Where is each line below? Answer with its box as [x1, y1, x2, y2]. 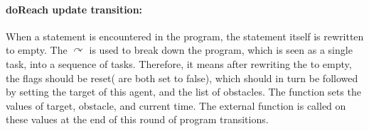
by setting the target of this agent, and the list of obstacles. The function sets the [6, 84, 361, 99]
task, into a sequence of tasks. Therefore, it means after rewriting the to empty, [6, 56, 352, 71]
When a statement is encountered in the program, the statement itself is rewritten [6, 28, 364, 43]
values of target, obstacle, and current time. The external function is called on [6, 98, 346, 113]
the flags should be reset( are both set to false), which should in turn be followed [6, 70, 358, 85]
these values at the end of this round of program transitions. [6, 112, 269, 127]
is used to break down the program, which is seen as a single [89, 42, 353, 57]
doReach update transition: [6, 1, 143, 16]
